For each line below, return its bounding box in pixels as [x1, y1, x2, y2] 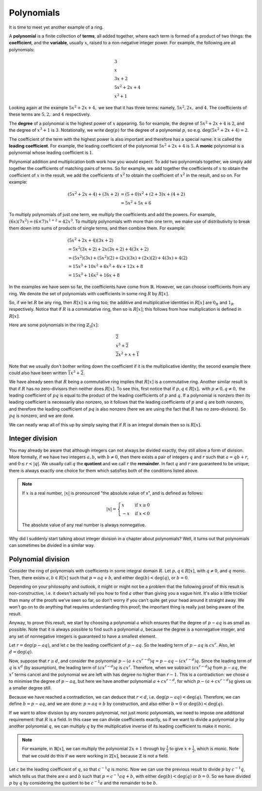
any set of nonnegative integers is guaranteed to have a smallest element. [9, 633, 157, 639]
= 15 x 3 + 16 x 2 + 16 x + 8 [68, 271, 120, 278]
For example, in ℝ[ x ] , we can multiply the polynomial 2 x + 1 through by [22, 746, 165, 752]
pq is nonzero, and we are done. [9, 413, 75, 419]
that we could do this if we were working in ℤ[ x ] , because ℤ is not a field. [22, 753, 169, 758]
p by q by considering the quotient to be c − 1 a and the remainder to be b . [9, 779, 158, 786]
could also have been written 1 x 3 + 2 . [9, 370, 85, 376]
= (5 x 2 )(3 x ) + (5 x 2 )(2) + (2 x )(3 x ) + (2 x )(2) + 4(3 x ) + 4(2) [68, 254, 188, 261]
